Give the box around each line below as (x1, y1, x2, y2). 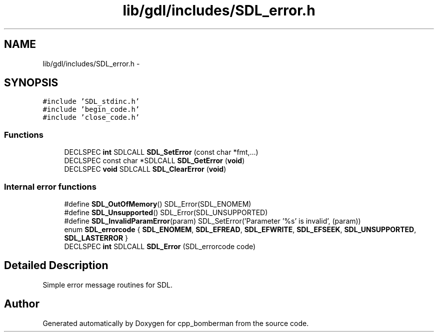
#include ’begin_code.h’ (42, 105, 140, 114)
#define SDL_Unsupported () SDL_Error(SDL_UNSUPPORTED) (64, 208, 268, 217)
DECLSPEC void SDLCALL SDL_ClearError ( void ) (64, 165, 226, 174)
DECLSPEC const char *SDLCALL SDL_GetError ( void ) (64, 156, 245, 165)
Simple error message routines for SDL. (42, 280, 172, 289)
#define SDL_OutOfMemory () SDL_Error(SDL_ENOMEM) (64, 199, 251, 208)
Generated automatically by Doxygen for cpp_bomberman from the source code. (42, 319, 309, 328)
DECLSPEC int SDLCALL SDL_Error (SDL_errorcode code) (64, 242, 256, 251)
